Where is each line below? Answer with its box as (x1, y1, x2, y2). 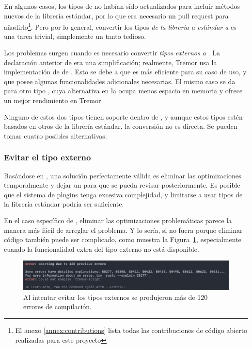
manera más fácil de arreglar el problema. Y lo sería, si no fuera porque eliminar (4, 225, 243, 235)
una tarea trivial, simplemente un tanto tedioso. (4, 31, 146, 41)
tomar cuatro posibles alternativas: (4, 130, 107, 140)
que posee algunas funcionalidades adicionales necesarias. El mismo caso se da (4, 76, 236, 86)
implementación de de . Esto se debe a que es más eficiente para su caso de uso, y (4, 67, 247, 77)
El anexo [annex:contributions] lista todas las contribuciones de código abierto (15, 325, 248, 335)
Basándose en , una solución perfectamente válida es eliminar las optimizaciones (4, 170, 241, 180)
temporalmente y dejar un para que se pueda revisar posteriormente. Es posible (4, 180, 240, 190)
